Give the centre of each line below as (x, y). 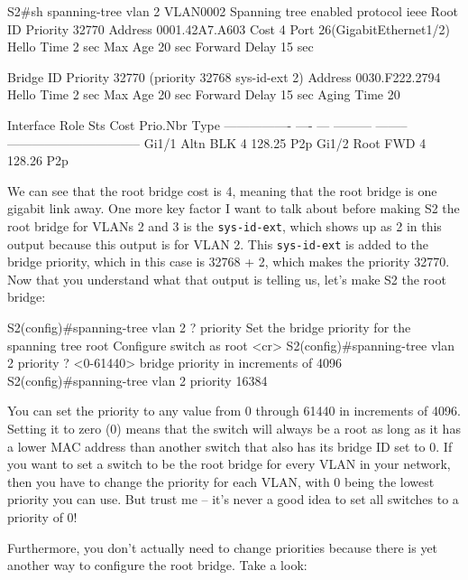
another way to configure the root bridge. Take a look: (157, 565)
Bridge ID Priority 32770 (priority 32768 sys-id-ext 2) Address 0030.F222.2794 (224, 76)
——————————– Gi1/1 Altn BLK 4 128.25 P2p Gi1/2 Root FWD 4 (217, 142)
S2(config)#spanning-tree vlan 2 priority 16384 (138, 380)
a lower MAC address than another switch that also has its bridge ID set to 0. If (230, 446)
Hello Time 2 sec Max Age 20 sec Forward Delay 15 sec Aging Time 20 (204, 94)
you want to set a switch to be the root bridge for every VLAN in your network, (229, 464)
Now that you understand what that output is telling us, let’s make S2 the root (227, 279)
